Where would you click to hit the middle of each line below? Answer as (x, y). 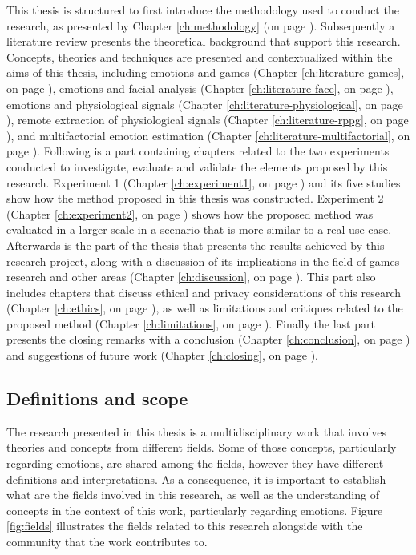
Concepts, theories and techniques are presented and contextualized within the (200, 56)
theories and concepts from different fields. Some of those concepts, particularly (202, 447)
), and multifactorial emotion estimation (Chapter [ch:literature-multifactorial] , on (208, 135)
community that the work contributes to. (107, 542)
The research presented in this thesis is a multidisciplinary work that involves (197, 431)
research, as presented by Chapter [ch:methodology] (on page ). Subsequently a (201, 25)
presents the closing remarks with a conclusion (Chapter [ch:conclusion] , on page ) (208, 339)
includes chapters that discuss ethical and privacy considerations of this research (204, 292)
